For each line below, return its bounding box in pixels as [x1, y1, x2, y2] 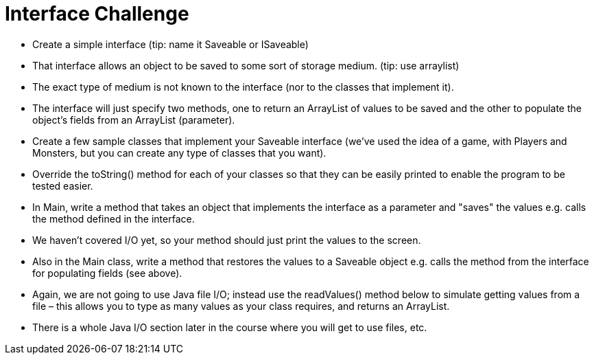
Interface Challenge [5, 2, 189, 25]
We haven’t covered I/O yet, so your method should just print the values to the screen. [32, 234, 421, 246]
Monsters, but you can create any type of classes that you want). [32, 146, 326, 159]
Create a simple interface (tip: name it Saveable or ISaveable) [32, 38, 309, 50]
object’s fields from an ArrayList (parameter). [32, 113, 235, 126]
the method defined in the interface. [32, 212, 195, 225]
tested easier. [32, 179, 93, 192]
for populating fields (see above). [32, 267, 182, 279]
